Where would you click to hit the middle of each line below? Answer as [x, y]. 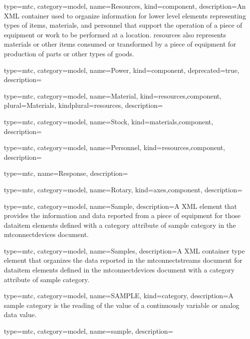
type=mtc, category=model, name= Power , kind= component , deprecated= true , [122, 70]
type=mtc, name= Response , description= [66, 173]
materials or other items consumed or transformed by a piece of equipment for [120, 44]
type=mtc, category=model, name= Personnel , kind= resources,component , [115, 147]
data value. [20, 314]
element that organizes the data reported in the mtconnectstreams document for [123, 260]
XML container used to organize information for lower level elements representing [125, 15]
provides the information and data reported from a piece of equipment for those [122, 215]
